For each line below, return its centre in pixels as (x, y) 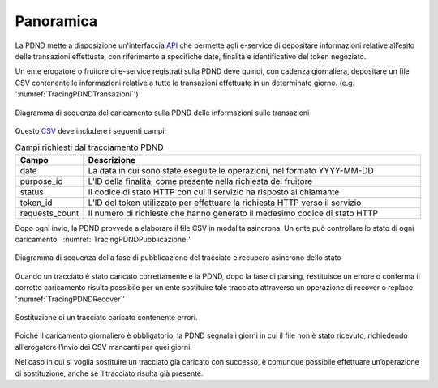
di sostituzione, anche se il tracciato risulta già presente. (109, 373)
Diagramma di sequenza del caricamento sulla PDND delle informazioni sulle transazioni (162, 113)
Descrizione (112, 160)
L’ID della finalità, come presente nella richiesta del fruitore (200, 181)
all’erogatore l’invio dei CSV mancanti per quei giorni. (103, 347)
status (32, 192)
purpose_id (41, 181)
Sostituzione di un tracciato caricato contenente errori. (106, 317)
